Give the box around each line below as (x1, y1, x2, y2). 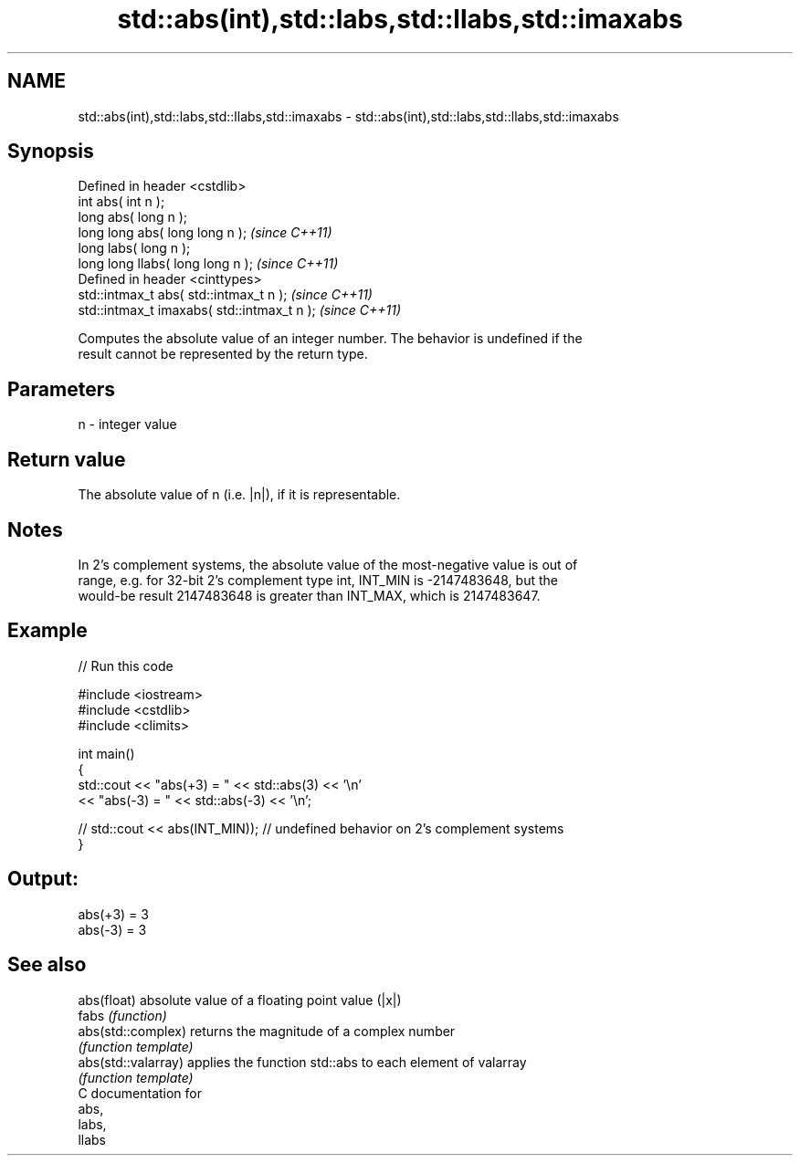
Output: (7, 867, 79, 891)
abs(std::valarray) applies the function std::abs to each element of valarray (78, 1053, 527, 1070)
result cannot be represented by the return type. (78, 346, 368, 362)
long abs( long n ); (78, 209, 187, 225)
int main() (78, 745, 135, 761)
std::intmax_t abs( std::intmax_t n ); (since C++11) (78, 287, 373, 303)
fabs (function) (78, 1007, 167, 1023)
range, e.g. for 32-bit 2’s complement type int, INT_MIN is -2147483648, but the (78, 571, 558, 588)
